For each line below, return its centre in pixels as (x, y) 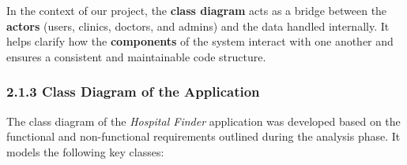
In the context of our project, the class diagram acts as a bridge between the (197, 10)
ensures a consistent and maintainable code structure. (136, 56)
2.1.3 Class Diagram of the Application (133, 92)
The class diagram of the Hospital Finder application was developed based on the (203, 121)
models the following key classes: (85, 151)
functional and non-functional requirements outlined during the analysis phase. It (203, 136)
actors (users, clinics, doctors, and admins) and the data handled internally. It (198, 26)
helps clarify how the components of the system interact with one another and (200, 41)
